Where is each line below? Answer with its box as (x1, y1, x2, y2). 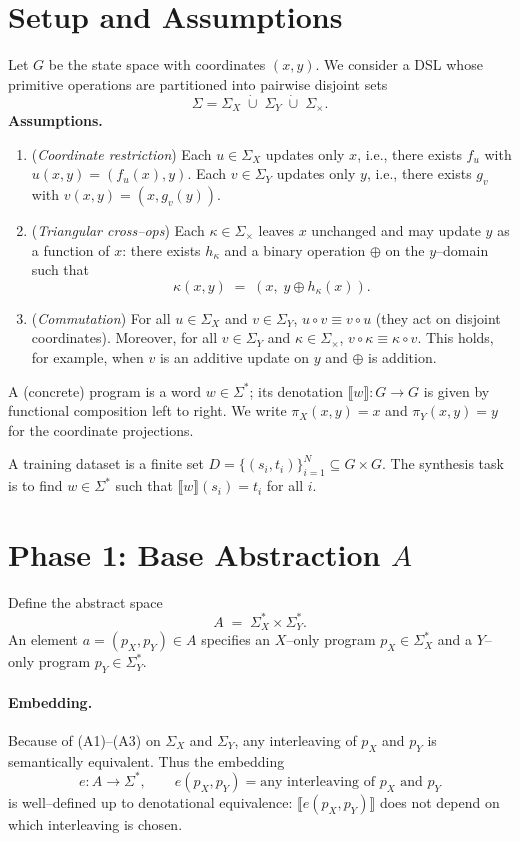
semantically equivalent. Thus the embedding (8, 750, 285, 771)
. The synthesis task (381, 453, 504, 474)
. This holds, (417, 327, 494, 348)
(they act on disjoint (375, 307, 501, 328)
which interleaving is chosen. (8, 813, 183, 834)
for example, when (31, 346, 144, 367)
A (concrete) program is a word (8, 380, 202, 401)
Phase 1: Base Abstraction (8, 533, 381, 574)
